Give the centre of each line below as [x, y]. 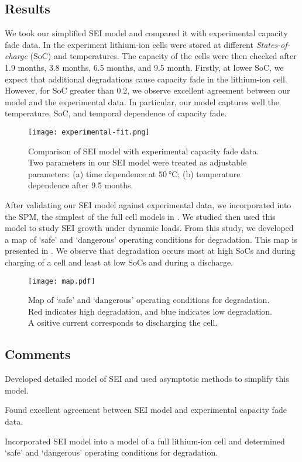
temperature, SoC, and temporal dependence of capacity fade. [116, 113]
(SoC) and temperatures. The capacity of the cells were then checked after [163, 56]
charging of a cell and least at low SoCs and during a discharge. [119, 262]
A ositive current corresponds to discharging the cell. [123, 323]
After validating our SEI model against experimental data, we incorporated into [148, 204]
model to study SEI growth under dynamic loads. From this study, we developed [149, 228]
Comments [38, 354]
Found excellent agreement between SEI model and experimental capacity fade [146, 410]
